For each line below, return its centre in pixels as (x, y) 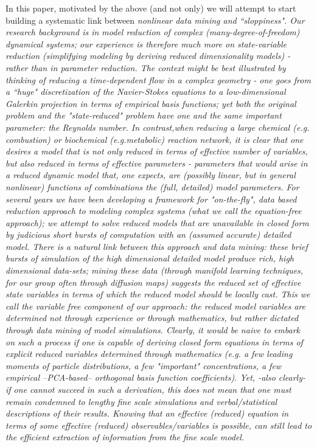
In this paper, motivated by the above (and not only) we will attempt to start (151, 8)
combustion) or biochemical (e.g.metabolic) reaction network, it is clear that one (155, 139)
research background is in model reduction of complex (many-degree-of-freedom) (153, 32)
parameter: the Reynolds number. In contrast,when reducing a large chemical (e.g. (158, 127)
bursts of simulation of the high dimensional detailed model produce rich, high (150, 258)
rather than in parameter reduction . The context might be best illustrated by (146, 67)
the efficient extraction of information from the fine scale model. (125, 437)
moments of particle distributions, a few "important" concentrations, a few (144, 365)
